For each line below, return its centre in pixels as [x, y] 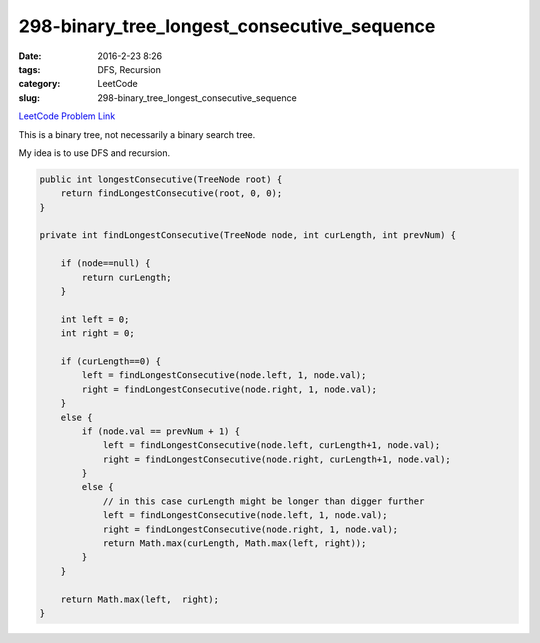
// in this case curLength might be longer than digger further [263, 501]
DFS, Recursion [129, 69]
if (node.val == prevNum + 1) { [160, 431]
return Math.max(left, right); [140, 599]
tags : [29, 69]
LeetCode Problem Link [67, 116]
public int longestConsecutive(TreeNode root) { [161, 179]
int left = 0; [95, 319]
